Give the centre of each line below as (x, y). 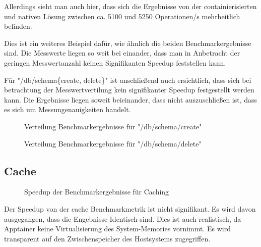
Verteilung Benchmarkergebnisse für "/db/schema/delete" (113, 143)
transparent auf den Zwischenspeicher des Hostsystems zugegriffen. (107, 238)
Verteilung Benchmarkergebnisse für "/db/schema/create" (113, 126)
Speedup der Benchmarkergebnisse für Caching (97, 192)
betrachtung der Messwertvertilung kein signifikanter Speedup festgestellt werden (129, 90)
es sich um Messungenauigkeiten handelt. (68, 109)
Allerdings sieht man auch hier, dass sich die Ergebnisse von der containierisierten (130, 6)
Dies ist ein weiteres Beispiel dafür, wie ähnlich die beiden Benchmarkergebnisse (128, 43)
